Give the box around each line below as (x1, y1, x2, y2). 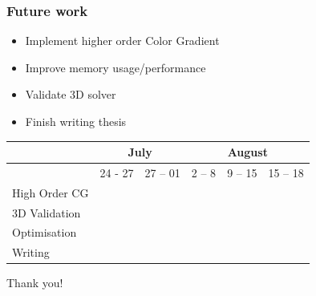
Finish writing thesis (25, 113, 127, 129)
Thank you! (6, 274, 63, 291)
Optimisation (12, 224, 77, 241)
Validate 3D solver (25, 86, 116, 103)
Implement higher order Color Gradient (25, 32, 220, 49)
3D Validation (12, 204, 81, 221)
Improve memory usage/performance (25, 59, 206, 75)
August (227, 144, 268, 160)
